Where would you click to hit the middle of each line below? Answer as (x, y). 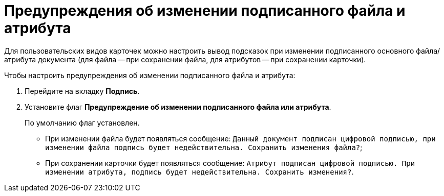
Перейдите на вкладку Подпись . (82, 91)
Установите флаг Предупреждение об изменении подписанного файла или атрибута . (178, 107)
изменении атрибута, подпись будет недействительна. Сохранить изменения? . (199, 171)
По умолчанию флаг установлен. (82, 122)
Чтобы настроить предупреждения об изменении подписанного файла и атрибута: (150, 75)
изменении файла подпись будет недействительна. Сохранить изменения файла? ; (204, 147)
